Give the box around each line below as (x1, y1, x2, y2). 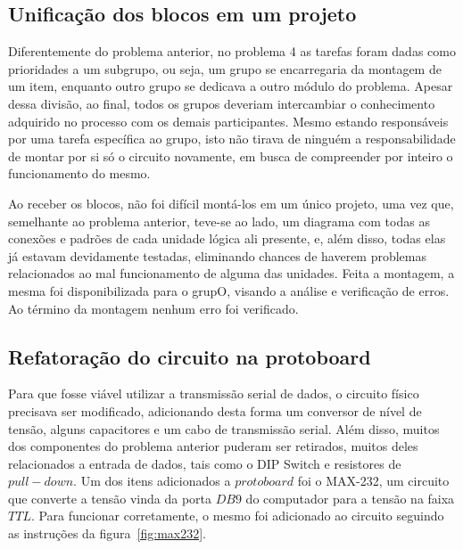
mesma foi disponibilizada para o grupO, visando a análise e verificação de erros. (8, 281, 450, 299)
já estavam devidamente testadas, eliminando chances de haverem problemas (8, 246, 427, 265)
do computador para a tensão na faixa (245, 488, 455, 507)
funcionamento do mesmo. (8, 164, 151, 183)
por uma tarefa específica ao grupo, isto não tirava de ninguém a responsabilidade (8, 129, 456, 148)
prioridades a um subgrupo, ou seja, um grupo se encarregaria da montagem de (8, 59, 442, 78)
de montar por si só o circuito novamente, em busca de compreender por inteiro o (8, 146, 453, 165)
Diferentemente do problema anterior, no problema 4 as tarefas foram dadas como (8, 42, 456, 61)
